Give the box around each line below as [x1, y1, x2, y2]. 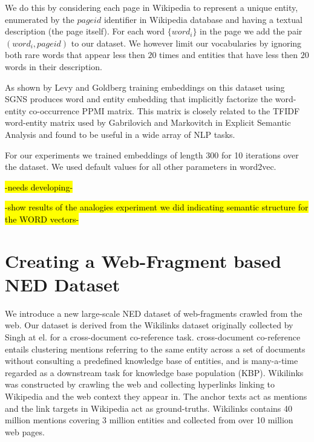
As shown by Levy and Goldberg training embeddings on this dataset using [5, 80, 285, 93]
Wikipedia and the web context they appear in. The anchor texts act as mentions [5, 389, 307, 402]
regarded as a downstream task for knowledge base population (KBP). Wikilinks [5, 366, 304, 379]
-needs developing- [5, 180, 73, 193]
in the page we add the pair [200, 25, 303, 37]
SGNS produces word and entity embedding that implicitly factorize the [5, 93, 273, 105]
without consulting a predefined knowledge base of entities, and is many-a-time [5, 354, 298, 367]
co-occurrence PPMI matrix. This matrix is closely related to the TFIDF [29, 104, 300, 117]
